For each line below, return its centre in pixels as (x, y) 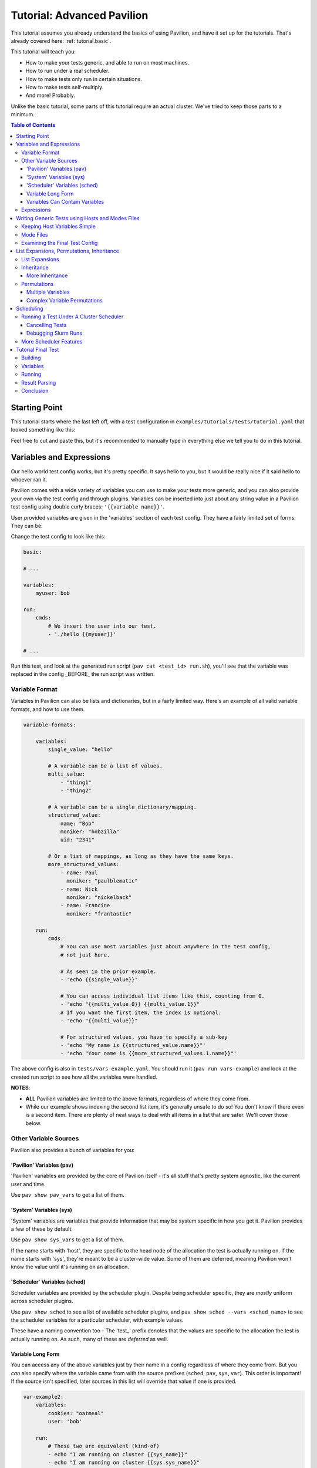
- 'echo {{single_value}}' (99, 979)
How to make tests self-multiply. (65, 87)
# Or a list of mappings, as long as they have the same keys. (141, 856)
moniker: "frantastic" (99, 914)
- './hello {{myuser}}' (82, 634)
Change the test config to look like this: (58, 537)
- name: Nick (79, 889)
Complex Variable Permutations (65, 300)
